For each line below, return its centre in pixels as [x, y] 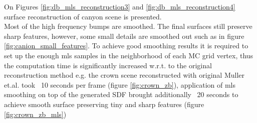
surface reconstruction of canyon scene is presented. [83, 16]
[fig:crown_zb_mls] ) [35, 114]
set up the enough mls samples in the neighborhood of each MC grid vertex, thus [129, 55]
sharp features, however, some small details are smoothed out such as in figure [124, 36]
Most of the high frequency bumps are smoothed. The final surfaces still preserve [128, 26]
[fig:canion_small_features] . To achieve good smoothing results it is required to [126, 46]
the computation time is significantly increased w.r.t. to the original [108, 65]
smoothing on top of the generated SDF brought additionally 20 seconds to [121, 94]
